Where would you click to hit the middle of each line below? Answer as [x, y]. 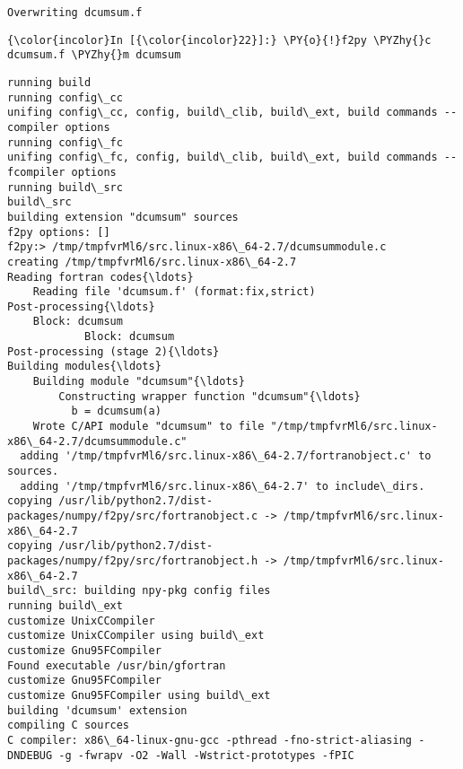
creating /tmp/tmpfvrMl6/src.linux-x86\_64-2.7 [152, 262]
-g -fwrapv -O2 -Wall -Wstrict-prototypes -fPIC [206, 755]
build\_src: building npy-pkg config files [139, 591]
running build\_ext [65, 605]
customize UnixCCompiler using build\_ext [136, 636]
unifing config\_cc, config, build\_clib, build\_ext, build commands [223, 113]
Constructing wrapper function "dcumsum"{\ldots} [210, 396]
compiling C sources [69, 725]
